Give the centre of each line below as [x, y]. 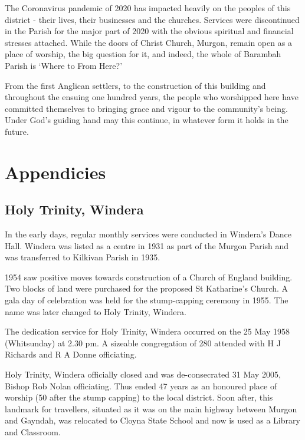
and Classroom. [33, 432]
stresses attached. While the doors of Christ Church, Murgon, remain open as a [148, 42]
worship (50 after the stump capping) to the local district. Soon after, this [139, 397]
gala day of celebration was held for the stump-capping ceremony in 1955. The [147, 300]
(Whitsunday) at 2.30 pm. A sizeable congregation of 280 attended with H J [143, 343]
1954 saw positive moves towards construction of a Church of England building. [149, 277]
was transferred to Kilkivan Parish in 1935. [83, 257]
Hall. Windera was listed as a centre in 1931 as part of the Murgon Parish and [147, 245]
